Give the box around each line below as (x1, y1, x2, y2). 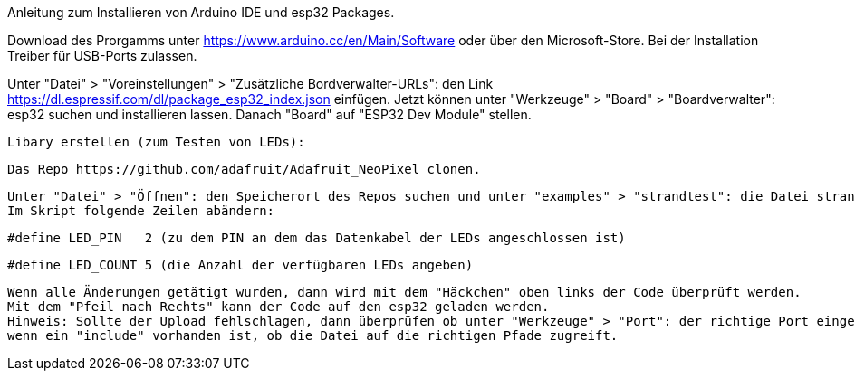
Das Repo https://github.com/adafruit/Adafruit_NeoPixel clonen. (7, 162, 481, 176)
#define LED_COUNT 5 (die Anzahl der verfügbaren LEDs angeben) (7, 258, 474, 272)
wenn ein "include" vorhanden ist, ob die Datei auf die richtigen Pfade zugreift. (7, 328, 619, 343)
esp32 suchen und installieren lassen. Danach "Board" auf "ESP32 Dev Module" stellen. (7, 107, 532, 122)
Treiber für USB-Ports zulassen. (7, 48, 197, 63)
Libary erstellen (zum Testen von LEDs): (7, 135, 305, 149)
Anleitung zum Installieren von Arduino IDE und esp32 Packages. (7, 5, 395, 20)
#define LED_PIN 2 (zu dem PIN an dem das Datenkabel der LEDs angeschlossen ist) (7, 231, 626, 245)
